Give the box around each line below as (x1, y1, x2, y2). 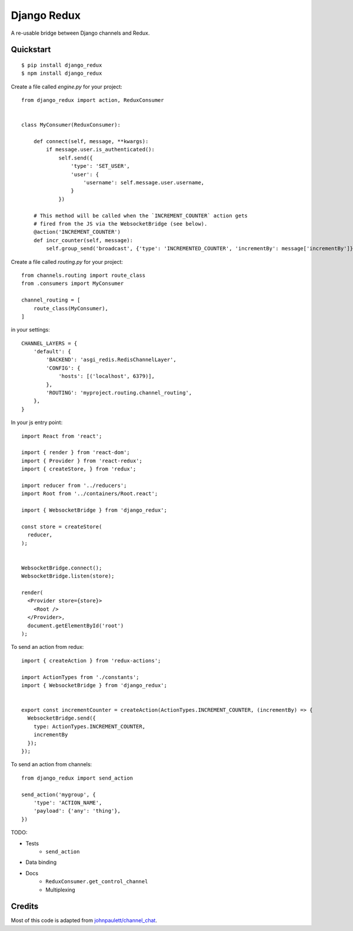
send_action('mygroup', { (21, 791, 96, 798)
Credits (11, 902, 39, 912)
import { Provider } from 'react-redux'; (21, 457, 142, 464)
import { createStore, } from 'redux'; (21, 466, 136, 472)
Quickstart (11, 45, 51, 55)
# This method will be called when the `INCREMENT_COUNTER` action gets (33, 212, 248, 219)
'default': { (33, 348, 71, 355)
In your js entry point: (11, 419, 63, 426)
